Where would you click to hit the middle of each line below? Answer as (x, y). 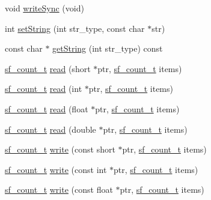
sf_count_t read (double (50, 129)
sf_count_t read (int (44, 89)
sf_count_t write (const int (56, 169)
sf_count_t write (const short (60, 149)
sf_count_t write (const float (59, 189)
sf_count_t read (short (48, 68)
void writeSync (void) (44, 8)
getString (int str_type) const (108, 48)
